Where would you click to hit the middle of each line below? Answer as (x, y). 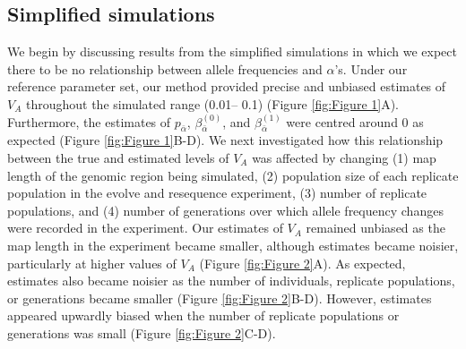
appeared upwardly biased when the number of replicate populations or (203, 315)
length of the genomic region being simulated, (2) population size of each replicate (233, 175)
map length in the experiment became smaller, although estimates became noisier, (233, 245)
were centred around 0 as (355, 121)
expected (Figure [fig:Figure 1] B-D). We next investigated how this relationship (225, 140)
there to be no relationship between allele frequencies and (165, 68)
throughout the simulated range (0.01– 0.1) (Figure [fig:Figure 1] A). (212, 103)
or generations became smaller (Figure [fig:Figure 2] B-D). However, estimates (220, 298)
